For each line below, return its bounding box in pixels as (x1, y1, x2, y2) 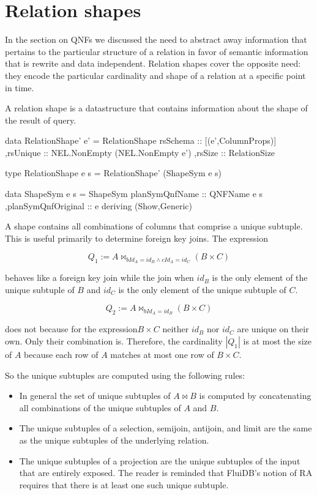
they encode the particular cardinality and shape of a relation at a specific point (5, 69, 306, 81)
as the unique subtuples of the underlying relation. (19, 433, 209, 446)
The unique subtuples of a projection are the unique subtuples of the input (19, 454, 300, 467)
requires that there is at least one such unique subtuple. (19, 478, 229, 491)
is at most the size (243, 334, 311, 347)
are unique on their (237, 322, 309, 335)
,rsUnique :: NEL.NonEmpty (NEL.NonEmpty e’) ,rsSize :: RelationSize (5, 146, 275, 158)
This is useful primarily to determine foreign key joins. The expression (5, 231, 268, 244)
